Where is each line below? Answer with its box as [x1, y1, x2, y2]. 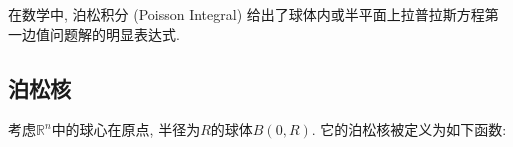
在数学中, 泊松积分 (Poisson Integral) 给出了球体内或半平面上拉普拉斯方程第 [8, 4, 499, 24]
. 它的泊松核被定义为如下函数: [311, 119, 507, 140]
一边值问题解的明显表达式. [8, 23, 180, 44]
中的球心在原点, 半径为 [51, 119, 201, 140]
